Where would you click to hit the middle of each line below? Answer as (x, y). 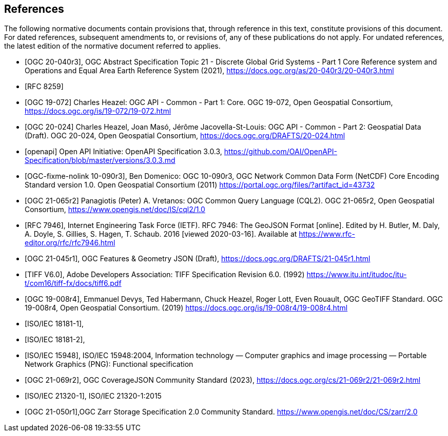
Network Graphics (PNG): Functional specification (109, 364)
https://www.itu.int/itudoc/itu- (357, 275)
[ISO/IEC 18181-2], (55, 340)
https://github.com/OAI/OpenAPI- (280, 152)
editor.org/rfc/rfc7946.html (70, 243)
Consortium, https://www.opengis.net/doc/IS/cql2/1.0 (115, 210)
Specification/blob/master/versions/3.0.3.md (100, 160)
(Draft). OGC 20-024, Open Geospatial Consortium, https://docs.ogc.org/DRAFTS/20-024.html (185, 136)
